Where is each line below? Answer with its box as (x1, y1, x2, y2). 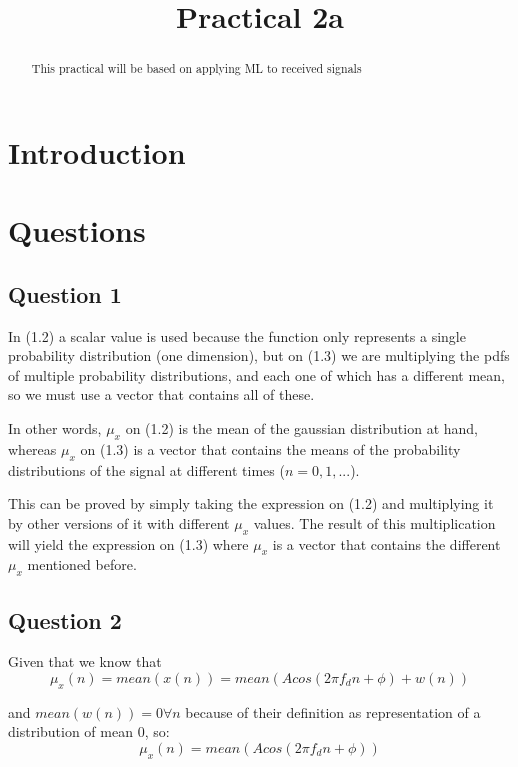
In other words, (8, 417, 102, 438)
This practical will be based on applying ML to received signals (31, 60, 362, 77)
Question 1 (8, 278, 122, 309)
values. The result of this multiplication (253, 512, 496, 533)
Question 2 (8, 604, 122, 635)
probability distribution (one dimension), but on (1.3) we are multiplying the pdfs (8, 345, 510, 366)
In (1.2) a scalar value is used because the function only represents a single (8, 325, 466, 346)
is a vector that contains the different (272, 533, 501, 554)
